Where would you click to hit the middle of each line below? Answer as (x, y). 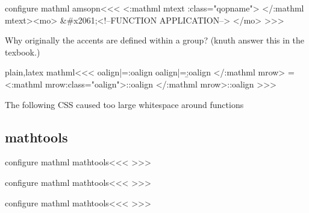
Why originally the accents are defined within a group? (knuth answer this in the (155, 40)
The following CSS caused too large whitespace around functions (124, 104)
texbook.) (23, 52)
